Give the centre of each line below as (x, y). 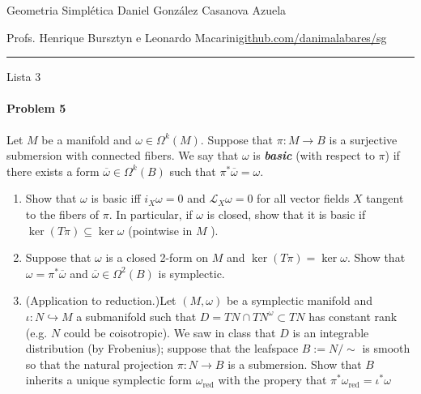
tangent (385, 198)
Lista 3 (24, 77)
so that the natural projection (99, 364)
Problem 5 (36, 108)
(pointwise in (160, 230)
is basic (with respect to (314, 155)
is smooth (386, 348)
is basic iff (116, 198)
